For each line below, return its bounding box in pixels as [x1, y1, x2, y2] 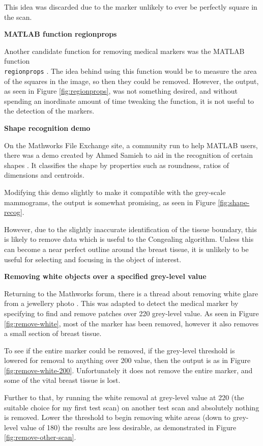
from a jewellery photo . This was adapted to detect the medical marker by [4, 298, 239, 309]
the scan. [4, 11, 32, 22]
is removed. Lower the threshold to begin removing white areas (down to [4, 412, 231, 423]
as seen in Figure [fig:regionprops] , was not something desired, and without [4, 86, 238, 96]
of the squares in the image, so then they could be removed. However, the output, [4, 75, 259, 86]
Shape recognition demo [4, 123, 91, 133]
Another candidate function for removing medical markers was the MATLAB [4, 45, 245, 56]
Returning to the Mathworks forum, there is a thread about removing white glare [4, 288, 258, 298]
